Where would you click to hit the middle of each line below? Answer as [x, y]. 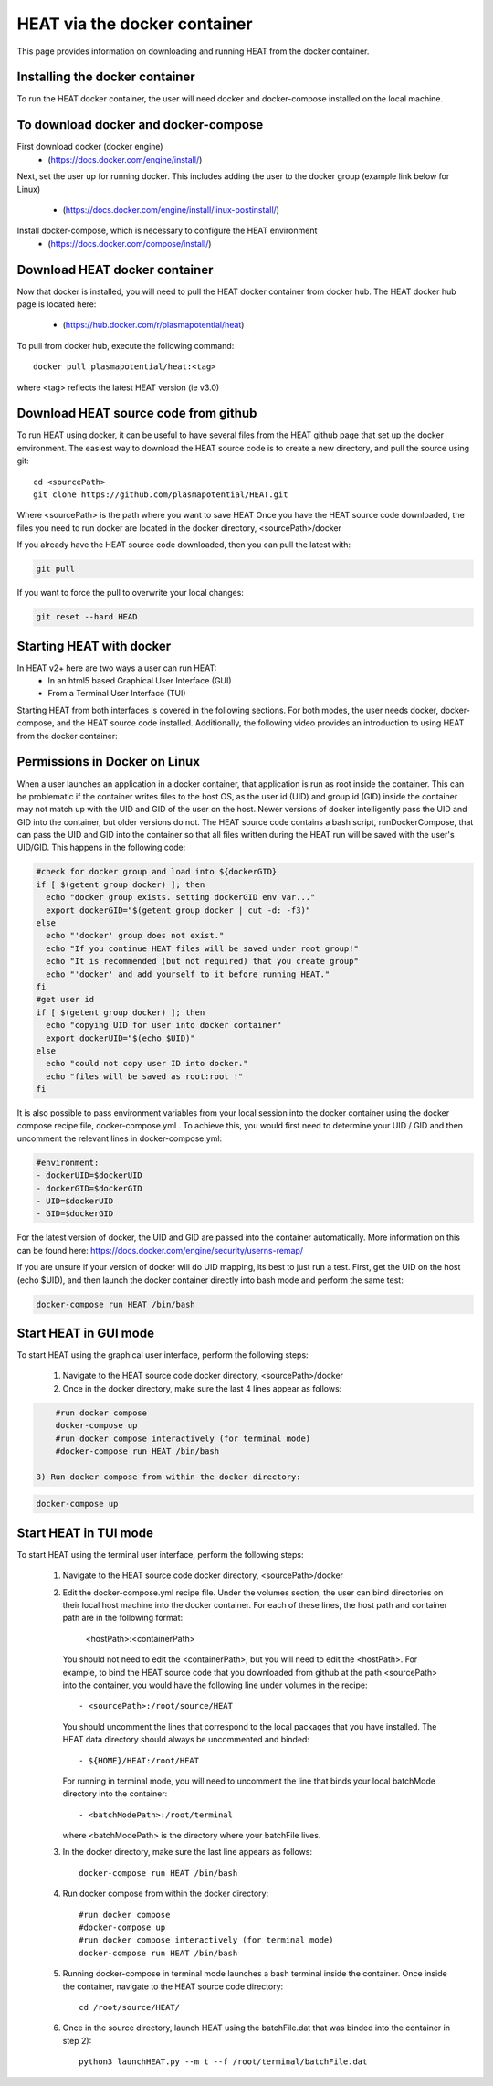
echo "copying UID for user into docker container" [164, 1025]
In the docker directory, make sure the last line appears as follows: [187, 1852]
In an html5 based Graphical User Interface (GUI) [140, 681]
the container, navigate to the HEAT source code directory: [173, 1986]
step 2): [77, 2040]
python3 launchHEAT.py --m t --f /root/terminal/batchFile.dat [223, 2062]
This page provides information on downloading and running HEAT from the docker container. [193, 51]
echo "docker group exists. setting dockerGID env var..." [181, 897]
